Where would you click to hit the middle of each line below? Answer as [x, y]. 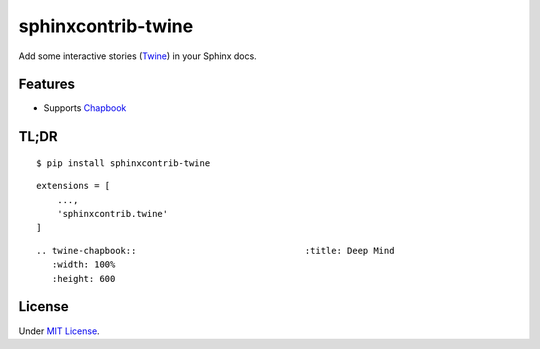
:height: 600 [83, 278]
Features [46, 84]
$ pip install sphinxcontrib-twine [123, 163]
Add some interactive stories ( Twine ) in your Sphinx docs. [137, 56]
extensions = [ [73, 186]
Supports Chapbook [85, 108]
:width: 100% [83, 264]
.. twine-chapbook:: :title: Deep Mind [215, 250]
